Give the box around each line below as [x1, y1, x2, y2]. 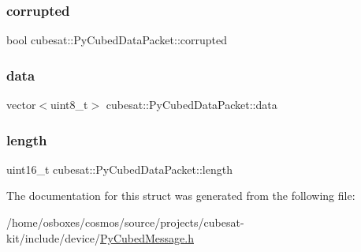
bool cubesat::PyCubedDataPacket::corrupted [6, 32, 228, 48]
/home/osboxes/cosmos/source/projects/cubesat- [6, 214, 244, 231]
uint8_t [50, 96, 88, 113]
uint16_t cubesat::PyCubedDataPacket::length [6, 160, 233, 177]
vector [6, 96, 36, 113]
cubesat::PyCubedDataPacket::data [106, 96, 277, 113]
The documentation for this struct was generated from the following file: [6, 187, 355, 204]
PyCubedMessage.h [100, 229, 194, 246]
